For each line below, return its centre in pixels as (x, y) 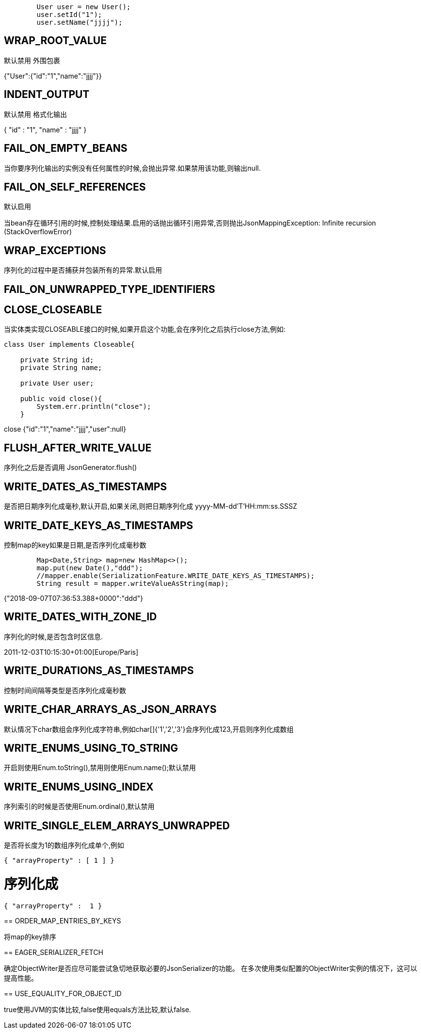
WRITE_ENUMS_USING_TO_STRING (91, 748)
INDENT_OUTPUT (47, 95)
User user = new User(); (84, 7)
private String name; (61, 368)
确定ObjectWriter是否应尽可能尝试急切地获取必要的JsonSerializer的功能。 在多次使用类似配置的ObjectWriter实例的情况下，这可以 (211, 968)
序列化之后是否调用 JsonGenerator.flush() (71, 468)
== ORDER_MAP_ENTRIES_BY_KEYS (63, 920)
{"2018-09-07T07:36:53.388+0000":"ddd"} (73, 598)
